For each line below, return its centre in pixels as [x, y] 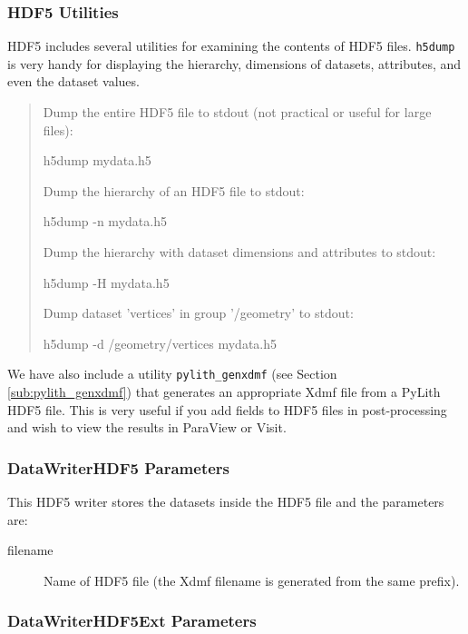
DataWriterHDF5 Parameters [119, 467]
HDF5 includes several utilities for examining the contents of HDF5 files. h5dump [231, 46]
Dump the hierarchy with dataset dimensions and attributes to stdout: [239, 252]
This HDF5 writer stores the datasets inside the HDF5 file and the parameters [226, 502]
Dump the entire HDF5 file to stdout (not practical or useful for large [237, 112]
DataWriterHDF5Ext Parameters [132, 621]
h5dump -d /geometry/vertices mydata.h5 [160, 343]
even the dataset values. [73, 81]
